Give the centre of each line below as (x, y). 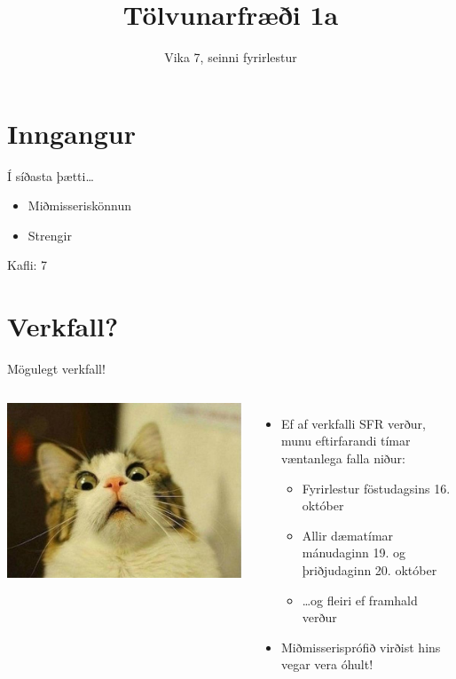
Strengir (50, 235)
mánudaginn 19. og (354, 553)
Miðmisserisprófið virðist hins (361, 647)
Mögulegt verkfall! (56, 369)
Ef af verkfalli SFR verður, (353, 423)
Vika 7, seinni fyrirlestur (231, 57)
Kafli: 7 (28, 265)
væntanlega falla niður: (343, 458)
